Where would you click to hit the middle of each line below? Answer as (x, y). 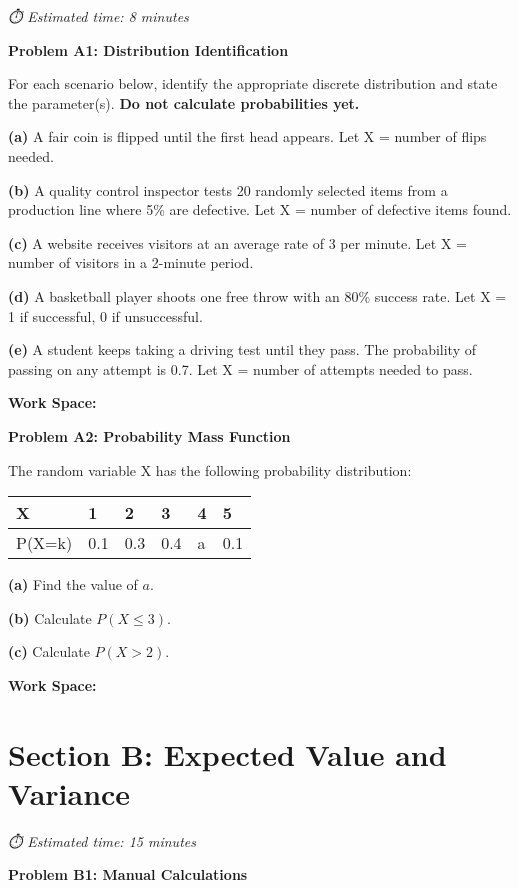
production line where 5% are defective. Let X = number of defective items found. (260, 209)
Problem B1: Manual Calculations (128, 874)
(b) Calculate (50, 617)
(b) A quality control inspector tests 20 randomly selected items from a (228, 189)
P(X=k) (44, 543)
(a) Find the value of (73, 584)
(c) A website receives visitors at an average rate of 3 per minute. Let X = (237, 242)
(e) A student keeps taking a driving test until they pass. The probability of (242, 349)
